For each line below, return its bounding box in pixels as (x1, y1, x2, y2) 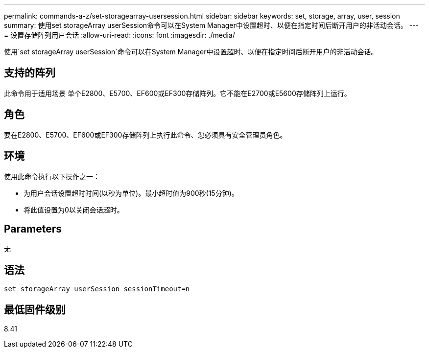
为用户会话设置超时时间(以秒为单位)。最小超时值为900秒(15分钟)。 (24, 188, 238, 197)
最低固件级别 (4, 303, 66, 316)
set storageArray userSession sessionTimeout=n (4, 285, 190, 293)
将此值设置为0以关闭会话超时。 (24, 205, 124, 214)
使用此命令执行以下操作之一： (4, 172, 100, 181)
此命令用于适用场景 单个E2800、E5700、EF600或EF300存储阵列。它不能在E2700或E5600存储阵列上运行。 (4, 89, 351, 97)
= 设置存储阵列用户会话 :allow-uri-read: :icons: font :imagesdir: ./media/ (4, 31, 235, 39)
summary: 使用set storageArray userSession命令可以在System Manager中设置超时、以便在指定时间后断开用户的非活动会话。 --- (4, 21, 419, 29)
